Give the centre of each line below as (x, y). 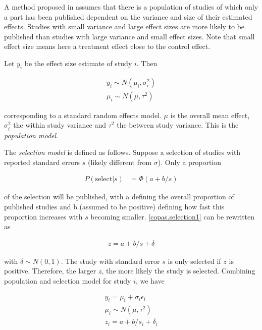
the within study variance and (60, 125)
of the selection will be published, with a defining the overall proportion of (119, 197)
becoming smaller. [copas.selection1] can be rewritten (173, 216)
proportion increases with (43, 216)
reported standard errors (42, 162)
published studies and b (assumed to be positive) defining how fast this (114, 206)
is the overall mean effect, (210, 115)
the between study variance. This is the (178, 125)
